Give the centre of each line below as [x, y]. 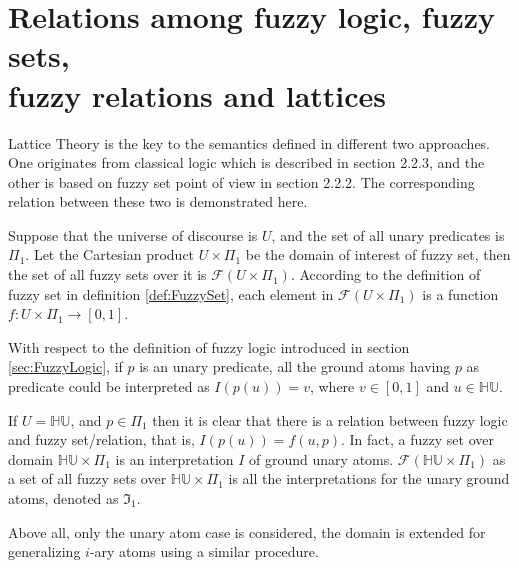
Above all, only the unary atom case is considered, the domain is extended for [247, 531]
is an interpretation [174, 458]
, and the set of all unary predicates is [388, 234]
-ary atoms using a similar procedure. [204, 551]
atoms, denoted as [63, 498]
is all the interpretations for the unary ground [369, 478]
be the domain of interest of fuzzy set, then [378, 254]
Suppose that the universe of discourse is [133, 234]
